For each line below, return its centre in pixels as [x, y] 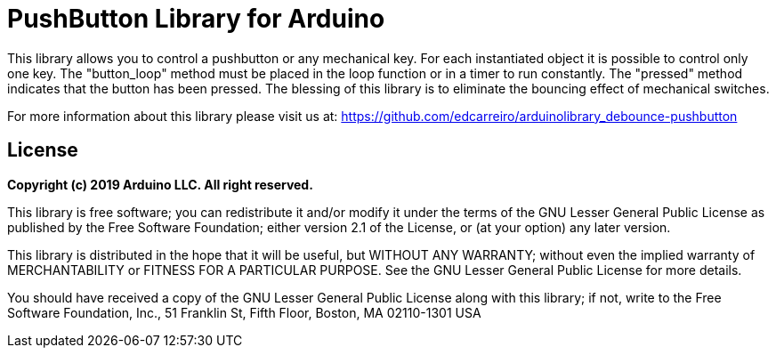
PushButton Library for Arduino [196, 19]
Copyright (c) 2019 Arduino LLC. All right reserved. [160, 184]
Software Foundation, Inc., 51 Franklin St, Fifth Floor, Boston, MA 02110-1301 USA [244, 312]
